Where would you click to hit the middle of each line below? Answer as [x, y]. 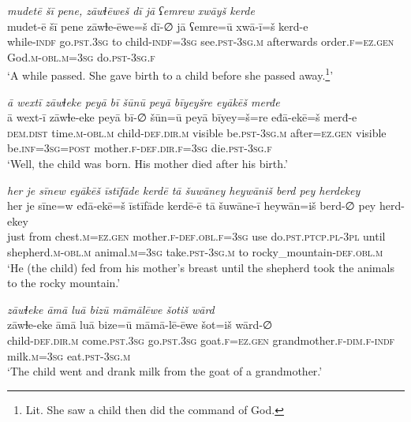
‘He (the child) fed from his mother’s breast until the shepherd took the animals [201, 267]
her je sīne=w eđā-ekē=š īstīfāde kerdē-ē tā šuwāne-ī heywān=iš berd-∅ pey [192, 205]
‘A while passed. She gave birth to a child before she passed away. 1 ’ [170, 74]
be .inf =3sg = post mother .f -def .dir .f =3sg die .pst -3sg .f [140, 148]
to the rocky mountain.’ [64, 283]
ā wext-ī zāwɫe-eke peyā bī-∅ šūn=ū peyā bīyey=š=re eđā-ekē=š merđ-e [182, 117]
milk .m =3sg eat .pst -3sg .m [69, 355]
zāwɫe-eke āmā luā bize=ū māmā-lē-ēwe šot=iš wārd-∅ [140, 325]
